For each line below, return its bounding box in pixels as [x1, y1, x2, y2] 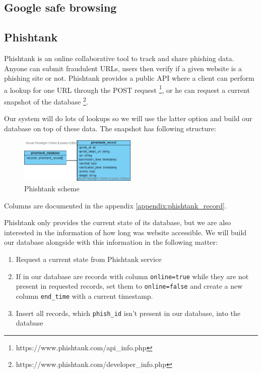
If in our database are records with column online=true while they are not [16, 271, 249, 281]
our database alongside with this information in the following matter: [4, 237, 218, 247]
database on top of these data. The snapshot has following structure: [4, 123, 216, 133]
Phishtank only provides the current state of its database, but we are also [4, 217, 231, 228]
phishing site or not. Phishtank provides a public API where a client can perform [4, 73, 254, 83]
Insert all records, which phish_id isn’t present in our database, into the [16, 307, 240, 318]
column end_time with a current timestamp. [16, 290, 153, 301]
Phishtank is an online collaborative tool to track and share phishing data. [4, 52, 234, 63]
